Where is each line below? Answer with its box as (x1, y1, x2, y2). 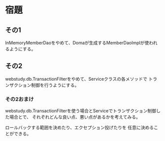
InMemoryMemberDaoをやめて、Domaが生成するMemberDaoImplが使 (5, 40, 150, 46)
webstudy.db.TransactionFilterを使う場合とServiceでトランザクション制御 (5, 108, 157, 114)
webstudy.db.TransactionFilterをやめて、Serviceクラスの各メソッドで (5, 76, 148, 82)
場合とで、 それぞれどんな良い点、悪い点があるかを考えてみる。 (9, 114, 141, 120)
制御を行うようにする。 (31, 82, 79, 88)
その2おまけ (5, 95, 34, 102)
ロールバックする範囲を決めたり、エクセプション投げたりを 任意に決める (5, 125, 154, 131)
